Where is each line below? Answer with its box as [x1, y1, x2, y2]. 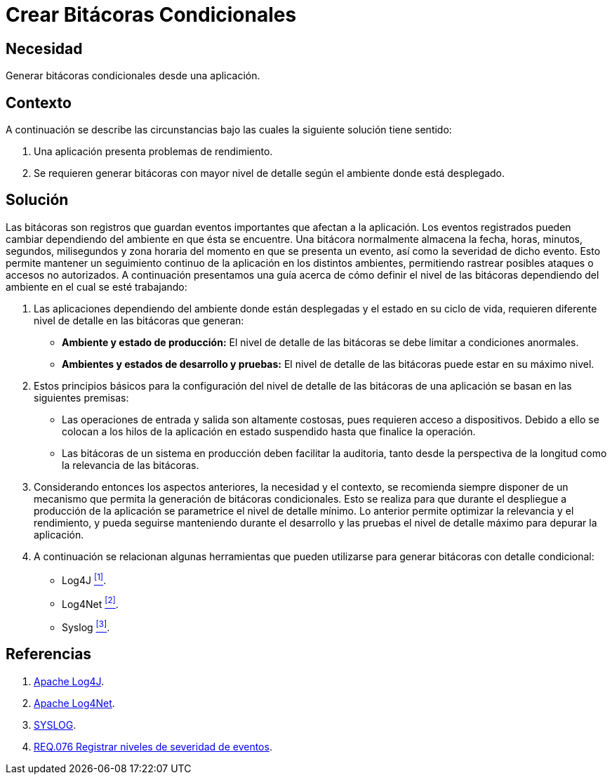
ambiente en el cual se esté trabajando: [6, 280, 187, 293]
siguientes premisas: [34, 391, 129, 404]
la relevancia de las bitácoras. [62, 458, 199, 471]
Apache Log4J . [34, 675, 105, 687]
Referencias [6, 645, 92, 663]
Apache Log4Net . [34, 696, 115, 709]
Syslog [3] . [62, 619, 110, 633]
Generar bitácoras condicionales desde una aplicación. [6, 70, 260, 82]
